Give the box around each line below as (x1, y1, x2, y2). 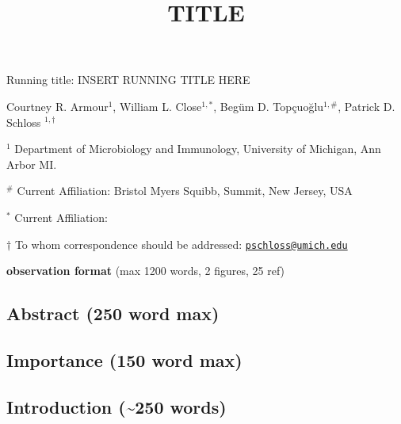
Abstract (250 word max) (6, 301, 220, 326)
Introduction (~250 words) (6, 394, 227, 418)
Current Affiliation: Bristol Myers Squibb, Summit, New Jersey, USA (17, 182, 353, 199)
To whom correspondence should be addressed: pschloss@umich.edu (14, 235, 348, 252)
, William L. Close (113, 97, 202, 114)
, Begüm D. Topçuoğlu (213, 97, 324, 114)
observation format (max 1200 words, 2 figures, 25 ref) (6, 262, 285, 279)
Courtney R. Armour (6, 97, 109, 114)
